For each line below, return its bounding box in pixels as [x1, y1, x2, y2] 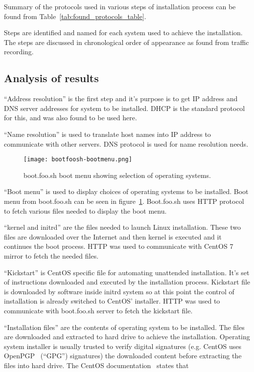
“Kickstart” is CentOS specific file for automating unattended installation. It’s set [4, 267, 250, 277]
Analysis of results [4, 70, 99, 86]
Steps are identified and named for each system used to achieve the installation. [4, 27, 243, 38]
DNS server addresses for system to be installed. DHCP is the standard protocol [4, 103, 245, 113]
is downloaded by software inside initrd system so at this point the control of [4, 286, 234, 296]
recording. [4, 46, 34, 57]
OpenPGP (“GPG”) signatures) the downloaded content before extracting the [4, 350, 242, 361]
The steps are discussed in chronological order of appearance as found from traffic [4, 37, 249, 47]
